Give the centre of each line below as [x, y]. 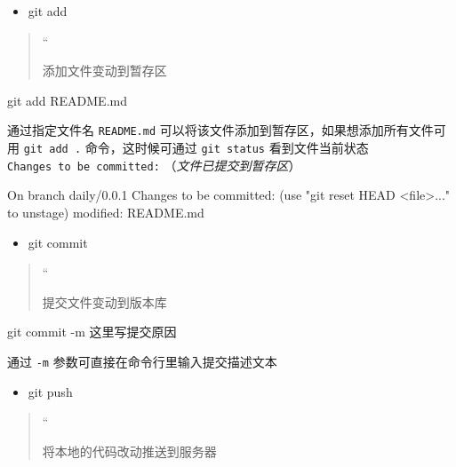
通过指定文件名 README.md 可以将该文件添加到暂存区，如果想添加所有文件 [220, 130]
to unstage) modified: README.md [106, 212]
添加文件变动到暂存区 [104, 71]
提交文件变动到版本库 [104, 301]
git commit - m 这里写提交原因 [92, 332]
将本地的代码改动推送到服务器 [129, 451]
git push [50, 391]
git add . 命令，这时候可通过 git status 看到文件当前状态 [196, 148]
